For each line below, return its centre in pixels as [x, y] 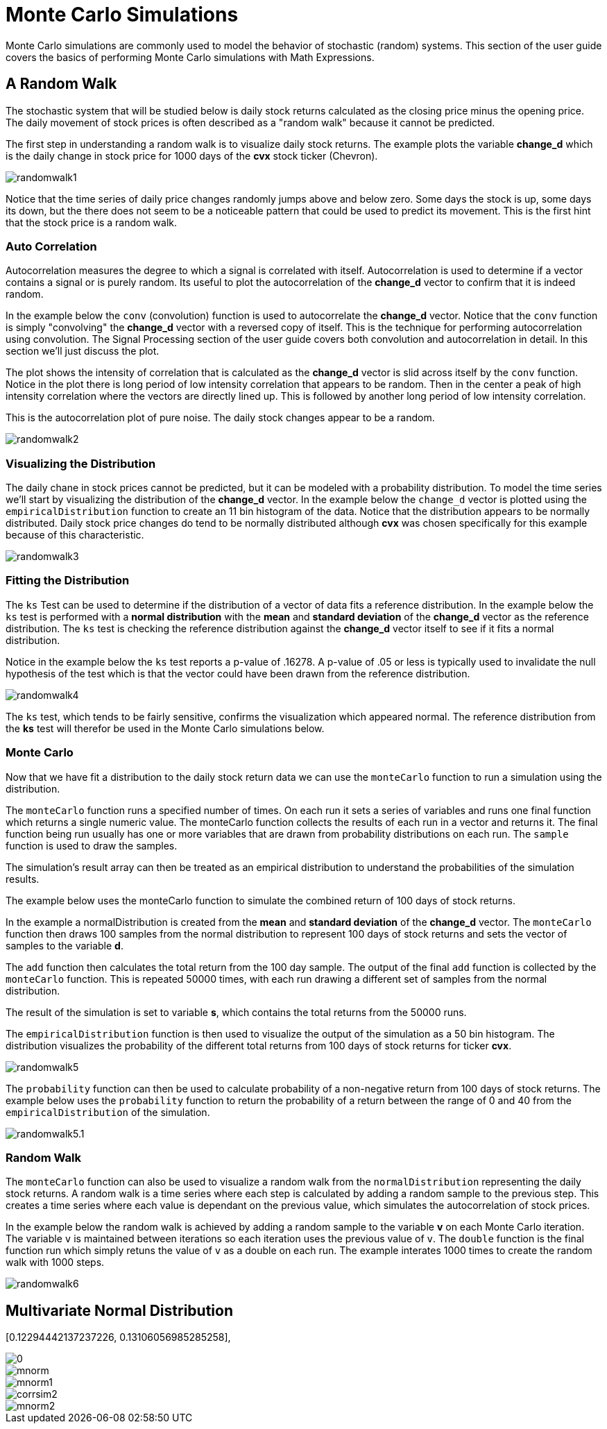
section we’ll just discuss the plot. [83, 351]
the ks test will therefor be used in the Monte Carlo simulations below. [165, 728]
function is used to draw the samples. [92, 845]
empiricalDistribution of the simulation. [108, 1112]
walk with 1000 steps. [55, 1262]
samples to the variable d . [65, 945]
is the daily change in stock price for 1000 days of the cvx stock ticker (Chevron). [192, 155]
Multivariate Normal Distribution [119, 1310]
